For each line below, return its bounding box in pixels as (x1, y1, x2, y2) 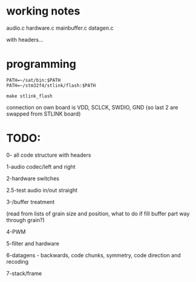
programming (6, 57, 77, 71)
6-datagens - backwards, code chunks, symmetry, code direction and (6, 251, 181, 258)
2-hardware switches (6, 174, 59, 182)
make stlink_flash (6, 93, 53, 99)
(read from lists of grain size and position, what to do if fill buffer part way (6, 210, 190, 217)
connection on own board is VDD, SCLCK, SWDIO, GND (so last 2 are (6, 103, 178, 111)
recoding (6, 258, 29, 265)
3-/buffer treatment (6, 198, 55, 205)
